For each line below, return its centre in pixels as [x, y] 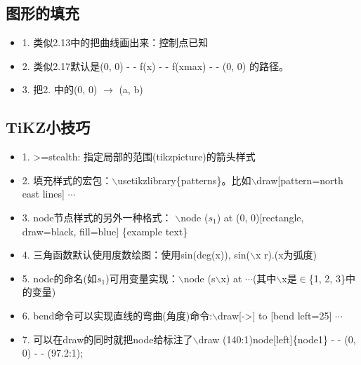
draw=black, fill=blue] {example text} [105, 231]
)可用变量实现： [142, 278]
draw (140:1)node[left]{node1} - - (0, [277, 339]
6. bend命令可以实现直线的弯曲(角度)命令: [117, 315]
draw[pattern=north [300, 180]
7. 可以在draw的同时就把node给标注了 [107, 339]
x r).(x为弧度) [286, 255]
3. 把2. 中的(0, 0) [60, 89]
